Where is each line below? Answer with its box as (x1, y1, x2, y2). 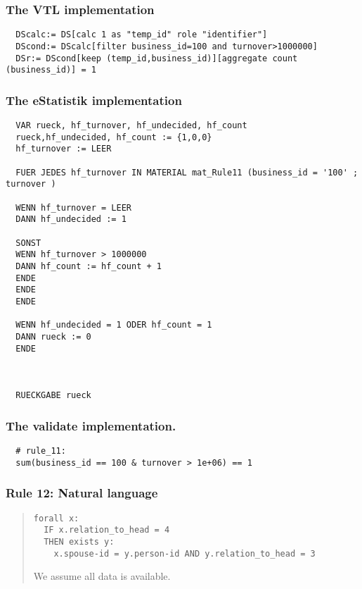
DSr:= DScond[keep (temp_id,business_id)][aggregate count (15, 53, 298, 63)
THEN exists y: (44, 536, 115, 547)
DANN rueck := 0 (15, 331, 91, 342)
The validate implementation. (6, 416, 176, 434)
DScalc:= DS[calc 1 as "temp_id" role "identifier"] (15, 30, 268, 40)
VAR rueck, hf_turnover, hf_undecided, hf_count (15, 120, 247, 131)
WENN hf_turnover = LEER (15, 202, 131, 213)
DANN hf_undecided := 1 (15, 214, 127, 225)
